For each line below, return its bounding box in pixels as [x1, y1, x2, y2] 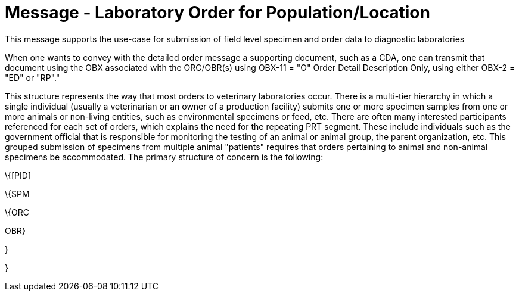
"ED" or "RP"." [5, 72, 60, 83]
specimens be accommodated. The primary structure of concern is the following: [5, 151, 324, 162]
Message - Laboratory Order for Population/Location [5, 2, 430, 23]
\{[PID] [5, 170, 32, 180]
